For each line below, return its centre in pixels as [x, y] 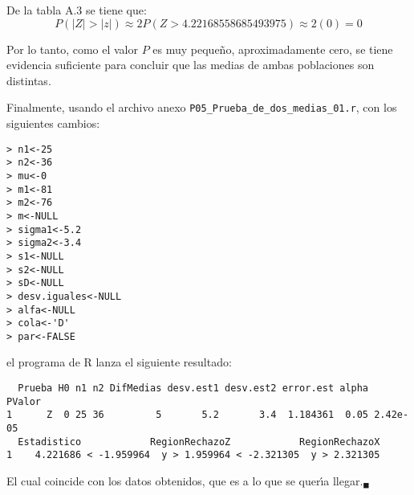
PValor [24, 401]
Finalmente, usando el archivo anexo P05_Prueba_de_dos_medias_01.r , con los [202, 107]
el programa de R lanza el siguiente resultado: [119, 362]
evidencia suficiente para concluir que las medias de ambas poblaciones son [191, 65]
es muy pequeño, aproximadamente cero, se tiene [273, 49]
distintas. [29, 80]
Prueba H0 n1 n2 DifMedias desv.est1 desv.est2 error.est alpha [193, 389]
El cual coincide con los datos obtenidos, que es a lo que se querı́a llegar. [185, 481]
